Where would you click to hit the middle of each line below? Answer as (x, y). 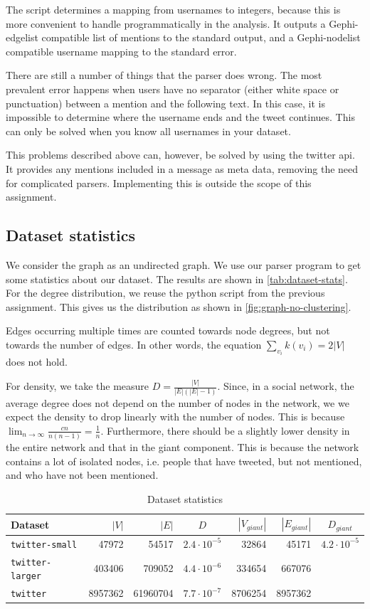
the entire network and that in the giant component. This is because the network (183, 447)
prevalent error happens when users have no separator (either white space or (173, 89)
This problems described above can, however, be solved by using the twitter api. (180, 155)
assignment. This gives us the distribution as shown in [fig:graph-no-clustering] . (179, 306)
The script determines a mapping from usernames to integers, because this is (173, 9)
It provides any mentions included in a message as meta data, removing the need (182, 168)
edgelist (22, 37)
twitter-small (44, 545)
